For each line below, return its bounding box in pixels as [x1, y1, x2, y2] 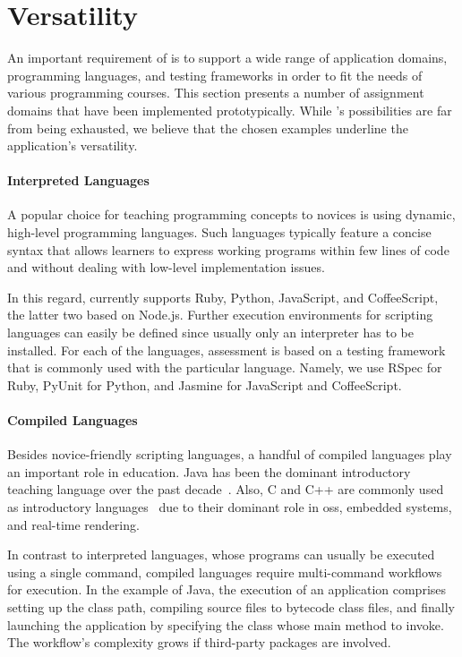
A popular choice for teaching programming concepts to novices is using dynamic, [7, 205, 456, 224]
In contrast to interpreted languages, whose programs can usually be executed [7, 545, 435, 564]
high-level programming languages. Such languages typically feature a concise [7, 223, 432, 242]
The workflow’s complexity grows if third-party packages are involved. [7, 633, 391, 652]
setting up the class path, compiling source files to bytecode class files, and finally [7, 597, 455, 616]
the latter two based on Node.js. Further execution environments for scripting [7, 305, 433, 324]
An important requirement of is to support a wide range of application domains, [7, 48, 448, 67]
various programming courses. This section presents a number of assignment [7, 83, 424, 102]
